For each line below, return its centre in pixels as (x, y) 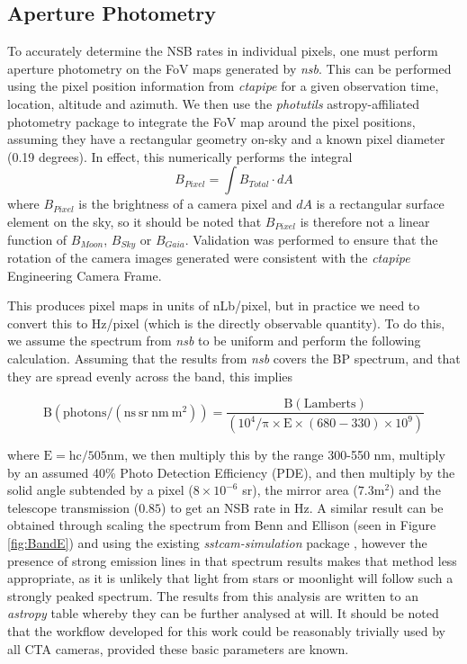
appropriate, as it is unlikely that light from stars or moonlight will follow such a (230, 578)
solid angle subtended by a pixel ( (100, 490)
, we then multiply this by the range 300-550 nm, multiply (285, 455)
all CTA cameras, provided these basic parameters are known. (178, 648)
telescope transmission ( (73, 507)
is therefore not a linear (365, 221)
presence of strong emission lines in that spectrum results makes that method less (232, 560)
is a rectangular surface (380, 204)
